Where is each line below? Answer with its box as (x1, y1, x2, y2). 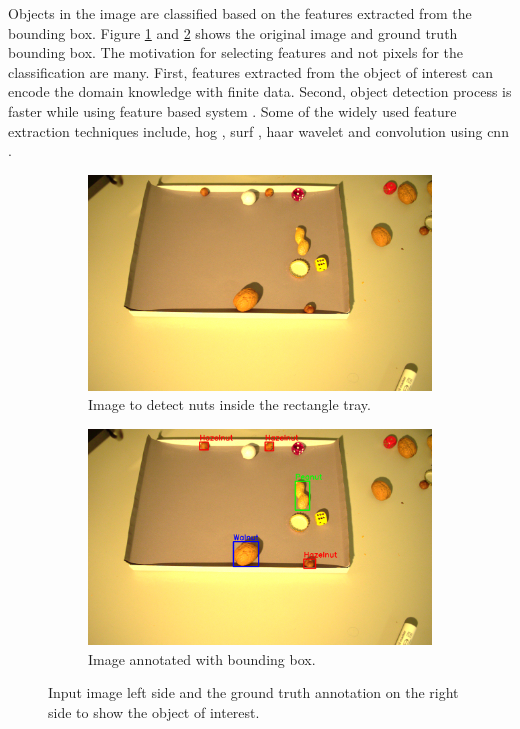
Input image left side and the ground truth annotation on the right (48, 682, 459, 703)
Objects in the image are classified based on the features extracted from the (8, 3, 472, 23)
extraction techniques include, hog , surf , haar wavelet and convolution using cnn (8, 120, 509, 141)
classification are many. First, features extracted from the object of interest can (8, 61, 493, 82)
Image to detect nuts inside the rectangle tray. (88, 394, 371, 415)
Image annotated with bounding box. (88, 648, 316, 669)
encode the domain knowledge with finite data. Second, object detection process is (8, 81, 512, 102)
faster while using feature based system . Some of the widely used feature (8, 100, 457, 121)
